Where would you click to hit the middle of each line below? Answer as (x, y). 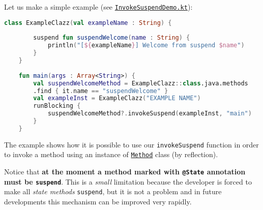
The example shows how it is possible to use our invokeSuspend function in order (131, 144)
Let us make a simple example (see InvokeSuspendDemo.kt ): (98, 7)
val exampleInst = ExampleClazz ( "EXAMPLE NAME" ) (117, 98)
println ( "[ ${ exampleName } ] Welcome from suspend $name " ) (146, 46)
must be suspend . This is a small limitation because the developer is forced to (128, 181)
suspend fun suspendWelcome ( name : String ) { (112, 38)
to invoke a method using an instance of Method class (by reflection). (111, 154)
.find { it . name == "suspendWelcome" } (101, 91)
